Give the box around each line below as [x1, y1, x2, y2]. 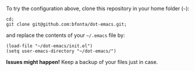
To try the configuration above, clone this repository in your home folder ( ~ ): [6, 5, 190, 12]
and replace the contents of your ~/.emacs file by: [6, 32, 125, 39]
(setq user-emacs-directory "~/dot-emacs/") [6, 48, 117, 54]
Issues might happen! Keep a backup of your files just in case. [6, 59, 158, 65]
